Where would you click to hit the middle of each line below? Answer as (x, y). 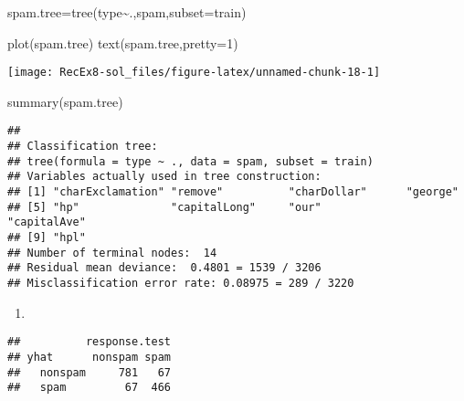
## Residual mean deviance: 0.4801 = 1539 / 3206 (164, 268)
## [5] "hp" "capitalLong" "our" (164, 207)
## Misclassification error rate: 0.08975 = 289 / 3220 (181, 283)
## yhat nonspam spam (89, 357)
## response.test (89, 342)
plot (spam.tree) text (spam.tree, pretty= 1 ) (123, 42)
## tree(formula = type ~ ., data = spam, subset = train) (190, 161)
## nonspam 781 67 (89, 372)
